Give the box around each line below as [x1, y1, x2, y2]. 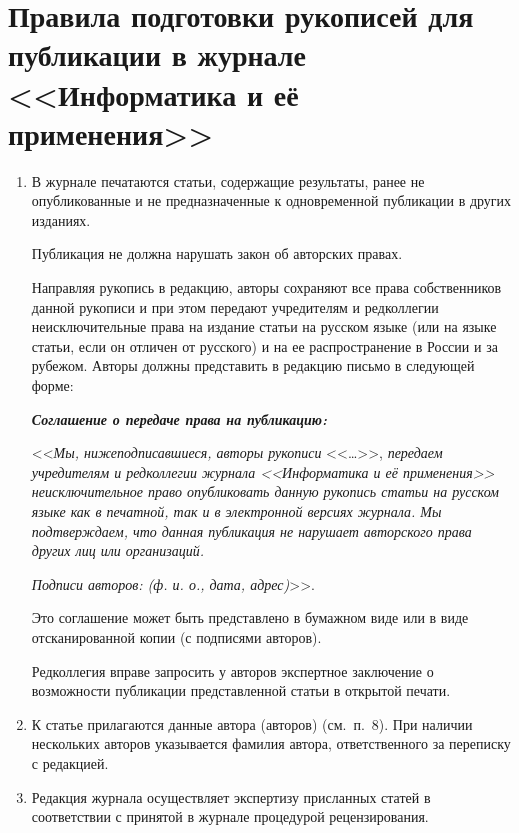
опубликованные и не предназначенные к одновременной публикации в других [31, 190, 512, 211]
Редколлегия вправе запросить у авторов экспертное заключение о [31, 660, 434, 681]
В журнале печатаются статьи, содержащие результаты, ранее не [31, 170, 425, 191]
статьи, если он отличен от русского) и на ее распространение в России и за [31, 335, 498, 356]
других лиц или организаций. [31, 540, 204, 561]
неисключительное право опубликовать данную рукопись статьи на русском [31, 481, 500, 502]
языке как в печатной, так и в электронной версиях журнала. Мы [31, 501, 442, 521]
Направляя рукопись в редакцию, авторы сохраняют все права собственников [31, 277, 502, 298]
